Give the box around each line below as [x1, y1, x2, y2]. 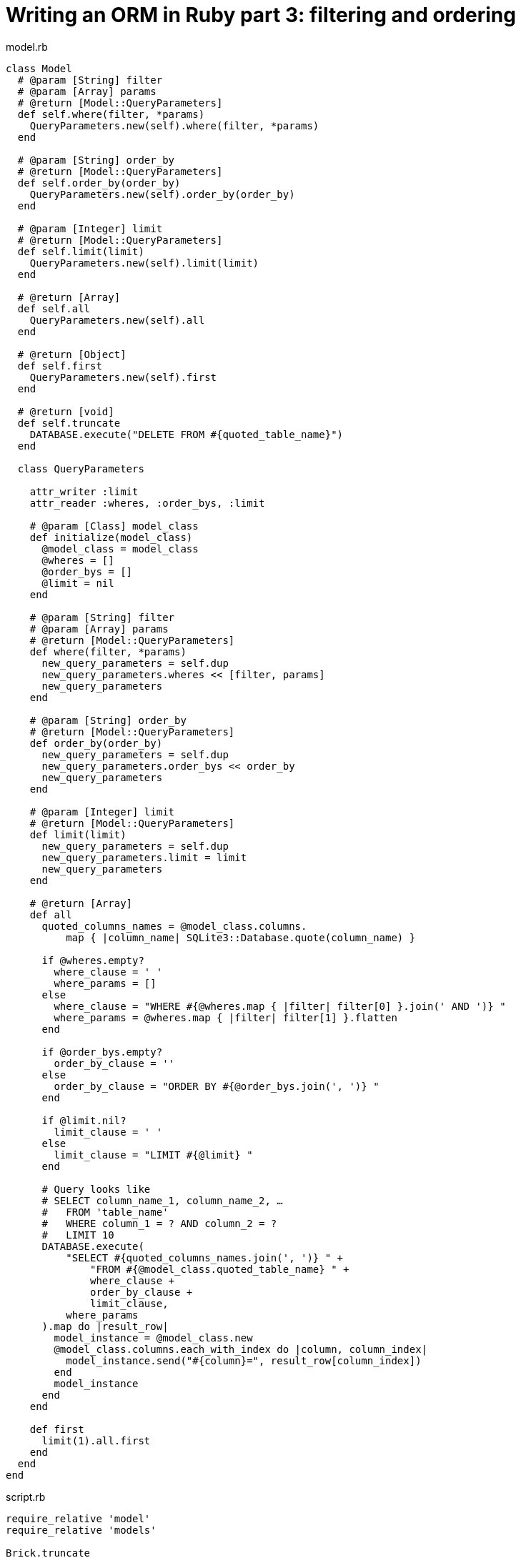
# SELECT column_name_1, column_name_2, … [41, 1194, 283, 1206]
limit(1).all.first [41, 1434, 151, 1447]
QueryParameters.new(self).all [29, 314, 205, 326]
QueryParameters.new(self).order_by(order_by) [29, 188, 295, 200]
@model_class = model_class [41, 542, 199, 555]
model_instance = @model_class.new [54, 1331, 253, 1344]
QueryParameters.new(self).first [29, 371, 217, 383]
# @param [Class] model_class [29, 520, 199, 532]
